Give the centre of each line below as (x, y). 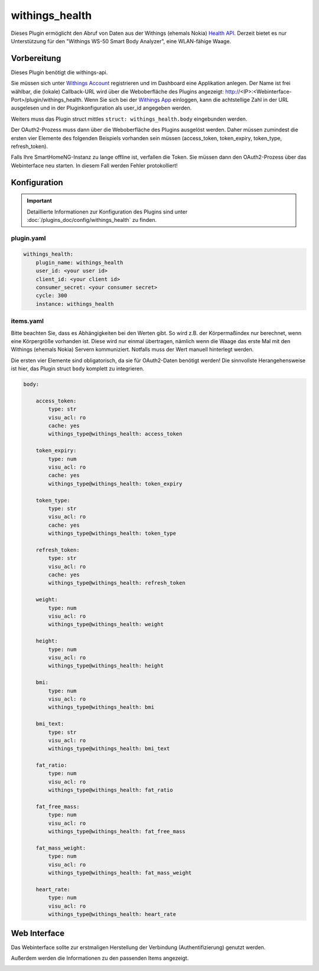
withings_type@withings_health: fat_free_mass (117, 832)
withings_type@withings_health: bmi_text (109, 749)
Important (40, 201)
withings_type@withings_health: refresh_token (117, 583)
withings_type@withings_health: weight (106, 625)
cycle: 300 (51, 296)
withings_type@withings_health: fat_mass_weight (120, 873)
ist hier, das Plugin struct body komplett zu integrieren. (78, 369)
